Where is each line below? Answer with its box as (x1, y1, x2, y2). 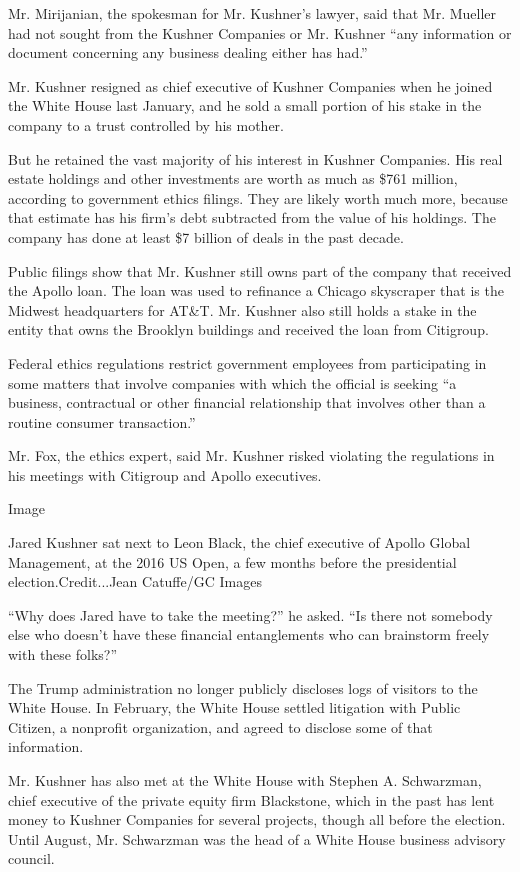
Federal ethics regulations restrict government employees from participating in (8, 352, 487, 373)
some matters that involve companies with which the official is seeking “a (8, 372, 457, 393)
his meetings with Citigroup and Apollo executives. (8, 464, 322, 485)
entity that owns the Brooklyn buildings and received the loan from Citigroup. (8, 319, 489, 340)
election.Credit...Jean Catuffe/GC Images (8, 571, 262, 592)
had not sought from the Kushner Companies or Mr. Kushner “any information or (8, 22, 512, 43)
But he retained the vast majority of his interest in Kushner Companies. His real (8, 148, 503, 169)
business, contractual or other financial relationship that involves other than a (8, 392, 486, 413)
